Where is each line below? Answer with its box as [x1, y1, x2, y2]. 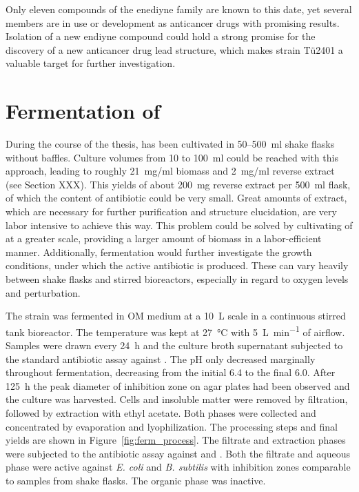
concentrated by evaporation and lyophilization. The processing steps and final [6, 419, 338, 433]
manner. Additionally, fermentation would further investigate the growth [6, 244, 312, 259]
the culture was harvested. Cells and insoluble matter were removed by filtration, [6, 392, 348, 406]
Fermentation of [6, 97, 161, 125]
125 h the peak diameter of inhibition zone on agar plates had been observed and [6, 378, 350, 393]
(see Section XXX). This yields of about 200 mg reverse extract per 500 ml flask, [6, 177, 351, 191]
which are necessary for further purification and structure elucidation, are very [6, 204, 337, 219]
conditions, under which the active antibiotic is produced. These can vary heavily [6, 258, 349, 273]
